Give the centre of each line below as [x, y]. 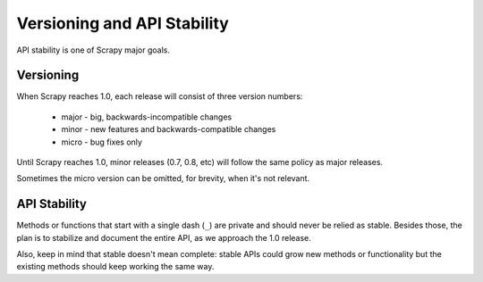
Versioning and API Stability [123, 23]
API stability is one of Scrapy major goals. [93, 50]
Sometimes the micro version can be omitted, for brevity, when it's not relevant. [163, 178]
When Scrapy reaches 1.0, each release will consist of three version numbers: [160, 96]
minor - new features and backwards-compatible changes [169, 129]
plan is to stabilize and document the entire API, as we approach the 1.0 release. [164, 237]
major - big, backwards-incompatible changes [147, 117]
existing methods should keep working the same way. [115, 267]
